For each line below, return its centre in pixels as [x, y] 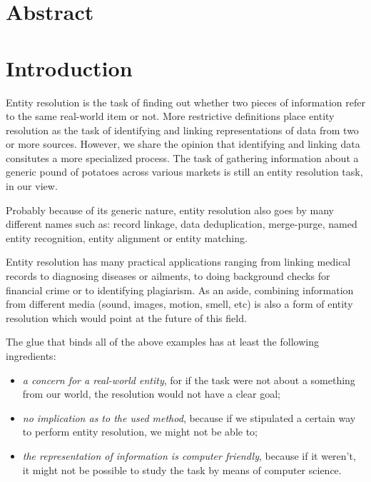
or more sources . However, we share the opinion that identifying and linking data [183, 144]
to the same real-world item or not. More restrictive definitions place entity [170, 116]
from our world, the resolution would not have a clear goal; [151, 394]
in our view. [32, 186]
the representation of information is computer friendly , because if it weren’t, [189, 455]
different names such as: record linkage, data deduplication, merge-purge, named [182, 224]
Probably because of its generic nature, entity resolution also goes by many [170, 210]
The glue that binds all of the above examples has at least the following [162, 342]
